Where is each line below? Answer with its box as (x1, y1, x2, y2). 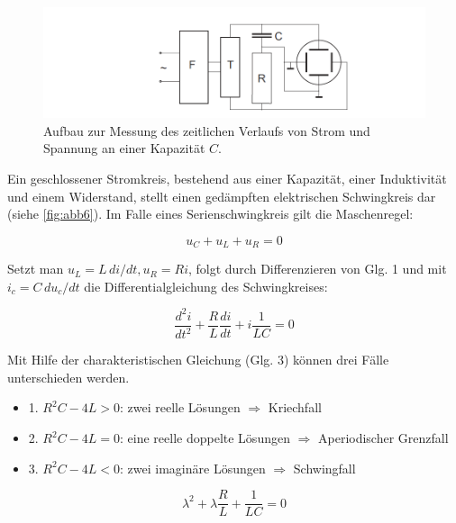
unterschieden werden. (7, 367, 130, 386)
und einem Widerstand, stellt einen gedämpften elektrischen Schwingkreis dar (7, 186, 436, 205)
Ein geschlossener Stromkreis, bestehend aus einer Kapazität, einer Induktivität (7, 168, 447, 187)
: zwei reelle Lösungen (120, 398, 241, 417)
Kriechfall (268, 398, 322, 417)
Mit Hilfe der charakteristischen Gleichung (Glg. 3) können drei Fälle (7, 350, 389, 369)
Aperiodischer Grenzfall (318, 428, 449, 447)
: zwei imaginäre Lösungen (120, 458, 266, 477)
